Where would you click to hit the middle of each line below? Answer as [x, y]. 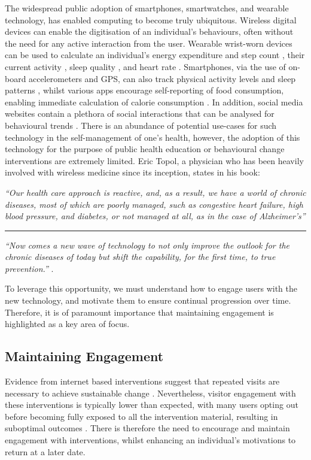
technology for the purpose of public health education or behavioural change [145, 149]
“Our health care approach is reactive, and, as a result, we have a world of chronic [155, 192]
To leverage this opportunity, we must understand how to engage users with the [151, 288]
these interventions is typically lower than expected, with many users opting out [152, 405]
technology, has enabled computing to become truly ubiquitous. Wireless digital [151, 19]
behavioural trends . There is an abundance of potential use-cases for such [141, 125]
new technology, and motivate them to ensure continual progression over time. [148, 300]
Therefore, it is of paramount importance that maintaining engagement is [139, 312]
